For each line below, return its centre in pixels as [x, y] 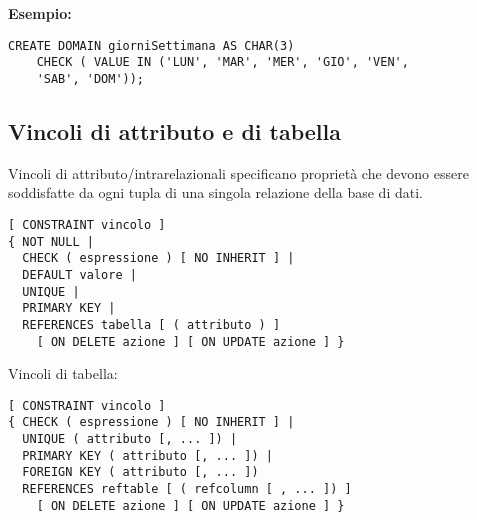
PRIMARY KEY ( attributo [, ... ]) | [147, 455]
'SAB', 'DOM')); [90, 78]
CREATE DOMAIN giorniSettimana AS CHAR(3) [151, 45]
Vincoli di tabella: [63, 373]
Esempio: [40, 13]
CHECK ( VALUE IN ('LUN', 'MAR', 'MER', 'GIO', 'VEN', [222, 62]
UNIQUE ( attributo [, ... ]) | [130, 439]
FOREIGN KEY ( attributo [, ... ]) [140, 472]
